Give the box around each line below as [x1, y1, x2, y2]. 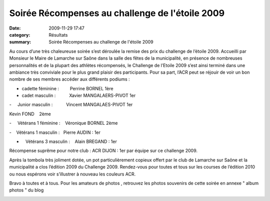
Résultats [48, 32, 68, 38]
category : [9, 32, 30, 38]
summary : [9, 39, 31, 45]
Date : [9, 25, 21, 31]
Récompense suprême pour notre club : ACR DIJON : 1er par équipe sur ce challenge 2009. [9, 148, 197, 154]
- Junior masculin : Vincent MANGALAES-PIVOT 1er [9, 102, 133, 108]
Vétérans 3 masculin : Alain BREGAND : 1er [25, 138, 117, 145]
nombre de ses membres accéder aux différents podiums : [9, 76, 130, 82]
